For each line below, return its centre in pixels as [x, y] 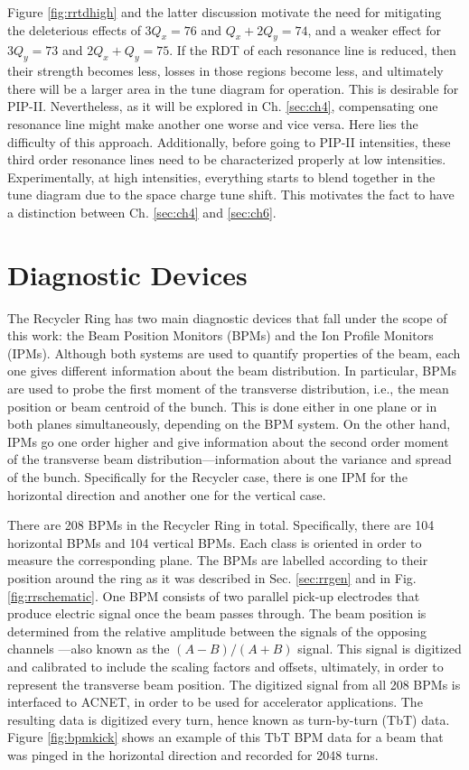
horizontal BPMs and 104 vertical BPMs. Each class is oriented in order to [215, 542]
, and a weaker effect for [374, 29]
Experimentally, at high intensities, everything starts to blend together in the [221, 176]
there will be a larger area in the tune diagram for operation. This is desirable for [233, 88]
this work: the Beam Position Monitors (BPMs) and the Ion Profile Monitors [220, 335]
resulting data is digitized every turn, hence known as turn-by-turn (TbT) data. [229, 719]
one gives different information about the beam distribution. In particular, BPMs [232, 371]
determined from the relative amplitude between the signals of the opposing [217, 631]
